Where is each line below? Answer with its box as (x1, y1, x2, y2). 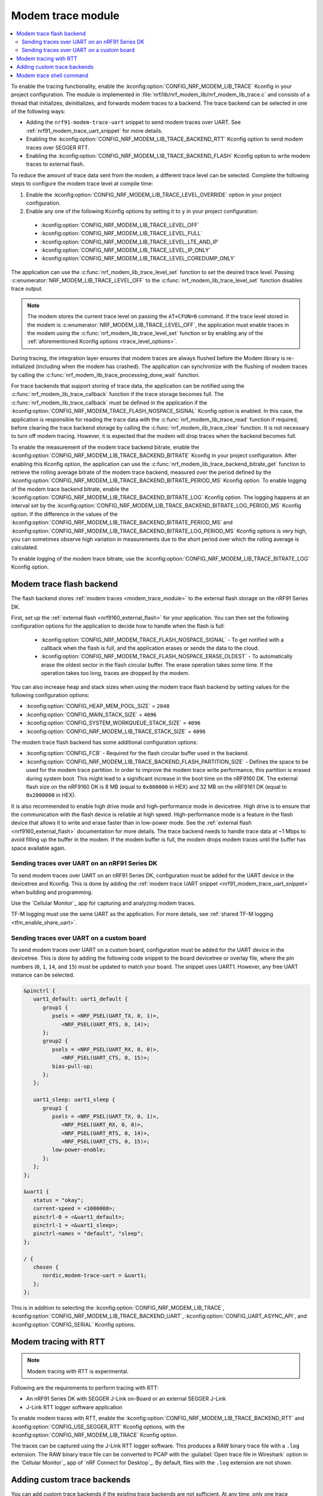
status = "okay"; (33, 1197, 84, 1203)
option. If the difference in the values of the (11, 510, 118, 518)
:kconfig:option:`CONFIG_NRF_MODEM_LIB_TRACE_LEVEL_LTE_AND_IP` (41, 238, 220, 245)
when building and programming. (11, 889, 93, 896)
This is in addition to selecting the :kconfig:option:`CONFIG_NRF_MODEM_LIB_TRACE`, (11, 1305, 224, 1312)
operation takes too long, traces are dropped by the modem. (41, 670, 190, 677)
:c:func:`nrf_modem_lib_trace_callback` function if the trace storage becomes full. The (11, 391, 224, 398)
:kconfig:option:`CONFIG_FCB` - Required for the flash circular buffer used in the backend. (26, 750, 249, 757)
